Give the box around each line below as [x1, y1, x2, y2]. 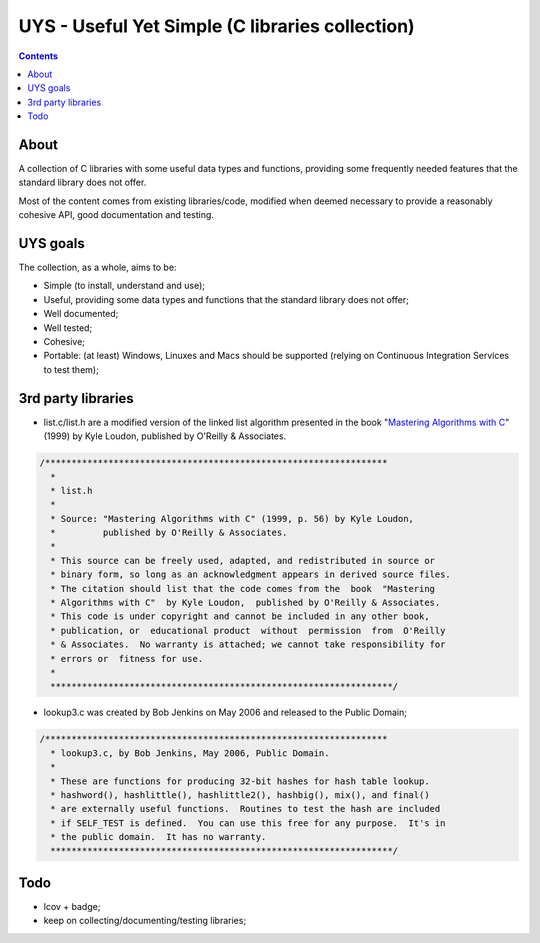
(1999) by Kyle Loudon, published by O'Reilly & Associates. [43, 430, 287, 442]
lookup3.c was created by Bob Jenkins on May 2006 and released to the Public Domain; [43, 706, 407, 719]
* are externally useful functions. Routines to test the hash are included [50, 803, 441, 815]
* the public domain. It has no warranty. [50, 831, 267, 843]
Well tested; [43, 321, 93, 334]
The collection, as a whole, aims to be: [18, 261, 177, 274]
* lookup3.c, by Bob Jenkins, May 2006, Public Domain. [50, 747, 330, 759]
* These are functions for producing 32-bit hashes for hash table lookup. [50, 775, 430, 787]
